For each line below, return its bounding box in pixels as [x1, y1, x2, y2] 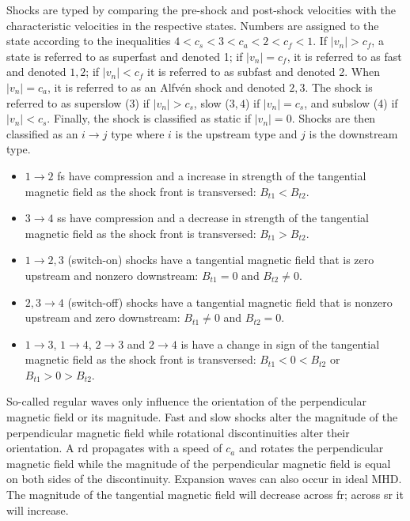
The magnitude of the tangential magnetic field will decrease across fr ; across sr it [6, 486, 404, 503]
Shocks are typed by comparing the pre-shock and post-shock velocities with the [6, 2, 397, 17]
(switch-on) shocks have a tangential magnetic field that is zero [67, 251, 374, 268]
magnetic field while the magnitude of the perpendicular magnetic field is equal [6, 455, 391, 471]
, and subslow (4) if [304, 94, 398, 111]
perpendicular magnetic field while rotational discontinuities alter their [6, 424, 350, 440]
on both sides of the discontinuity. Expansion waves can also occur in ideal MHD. [6, 470, 402, 487]
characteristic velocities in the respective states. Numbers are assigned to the [6, 17, 379, 33]
